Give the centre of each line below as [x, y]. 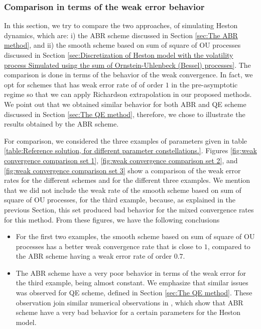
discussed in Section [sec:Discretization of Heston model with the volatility [119, 55]
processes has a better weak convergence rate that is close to [109, 246]
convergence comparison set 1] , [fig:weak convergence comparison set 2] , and [121, 160]
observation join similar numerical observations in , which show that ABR [129, 302]
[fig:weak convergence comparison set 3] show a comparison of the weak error [122, 170]
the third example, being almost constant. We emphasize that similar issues [132, 283]
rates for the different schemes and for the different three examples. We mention [127, 180]
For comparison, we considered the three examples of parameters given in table [126, 140]
